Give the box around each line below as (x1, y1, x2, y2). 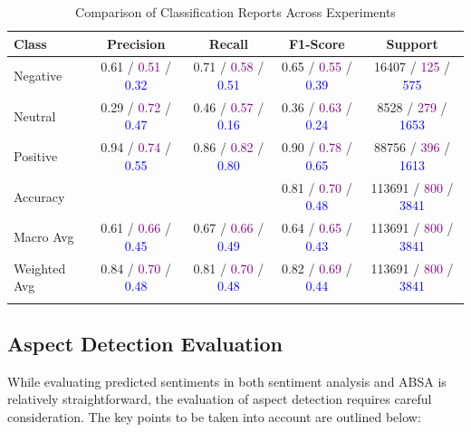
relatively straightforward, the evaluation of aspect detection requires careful (7, 389, 432, 408)
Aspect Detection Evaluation (7, 329, 283, 357)
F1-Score (288, 34, 345, 53)
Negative (14, 66, 62, 85)
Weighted (14, 258, 66, 277)
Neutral (14, 106, 56, 125)
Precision (106, 34, 166, 53)
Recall (208, 34, 249, 53)
